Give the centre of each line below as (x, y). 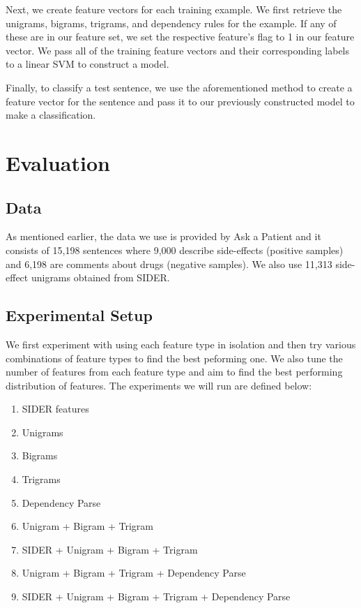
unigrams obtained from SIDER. (100, 277)
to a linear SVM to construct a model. (87, 64)
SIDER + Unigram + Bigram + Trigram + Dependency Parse (156, 596)
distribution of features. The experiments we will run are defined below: (159, 385)
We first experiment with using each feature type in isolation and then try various (181, 344)
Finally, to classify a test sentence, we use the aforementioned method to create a (179, 87)
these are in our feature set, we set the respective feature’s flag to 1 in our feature (180, 37)
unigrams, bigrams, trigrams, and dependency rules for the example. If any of (171, 23)
